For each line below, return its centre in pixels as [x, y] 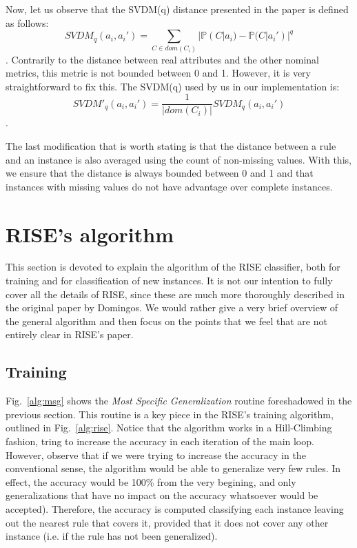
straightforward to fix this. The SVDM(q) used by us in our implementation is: [173, 86]
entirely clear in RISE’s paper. [70, 334]
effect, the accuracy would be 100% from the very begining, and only [151, 481]
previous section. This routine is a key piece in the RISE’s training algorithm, [170, 414]
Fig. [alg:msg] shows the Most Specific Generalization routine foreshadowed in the [179, 401]
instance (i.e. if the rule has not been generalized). [112, 536]
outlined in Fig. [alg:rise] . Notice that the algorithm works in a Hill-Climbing [169, 428]
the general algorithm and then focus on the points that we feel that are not [166, 321]
